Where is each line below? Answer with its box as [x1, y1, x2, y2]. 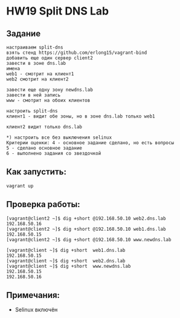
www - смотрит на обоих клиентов [6, 98, 91, 104]
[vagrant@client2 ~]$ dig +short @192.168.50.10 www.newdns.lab [6, 236, 172, 243]
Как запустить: [6, 167, 66, 177]
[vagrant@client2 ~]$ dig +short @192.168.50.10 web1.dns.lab [6, 226, 166, 232]
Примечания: [6, 290, 60, 300]
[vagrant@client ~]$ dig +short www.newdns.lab [6, 263, 131, 269]
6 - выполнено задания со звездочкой [6, 150, 101, 156]
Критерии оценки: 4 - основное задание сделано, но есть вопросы [6, 140, 174, 146]
